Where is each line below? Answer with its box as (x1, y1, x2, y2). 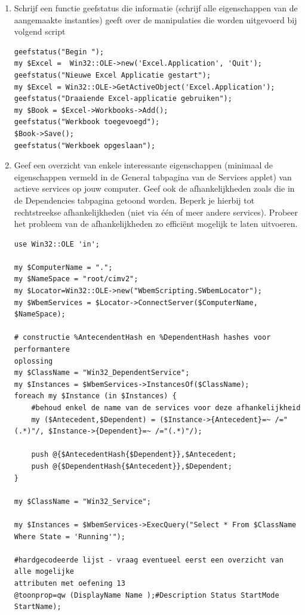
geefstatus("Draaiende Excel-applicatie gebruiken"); (14, 94, 232, 103)
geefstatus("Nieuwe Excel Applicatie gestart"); (14, 70, 211, 79)
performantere (14, 345, 70, 354)
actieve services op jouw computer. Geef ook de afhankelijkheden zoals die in (14, 182, 295, 195)
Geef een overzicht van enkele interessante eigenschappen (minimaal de (14, 159, 273, 171)
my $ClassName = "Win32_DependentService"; (14, 368, 190, 377)
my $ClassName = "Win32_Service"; (14, 497, 151, 506)
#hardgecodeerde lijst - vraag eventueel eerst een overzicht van (14, 555, 284, 564)
